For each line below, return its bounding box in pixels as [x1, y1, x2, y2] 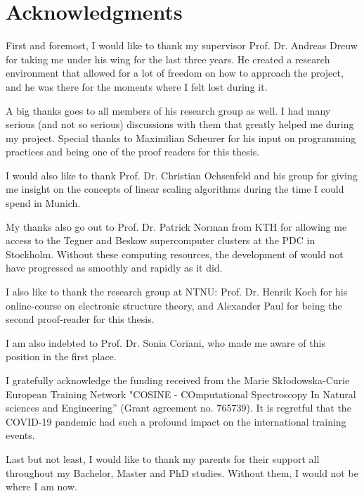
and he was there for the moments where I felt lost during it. [6, 79, 268, 94]
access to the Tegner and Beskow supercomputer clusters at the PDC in [6, 233, 316, 248]
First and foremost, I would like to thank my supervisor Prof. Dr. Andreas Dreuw [6, 38, 358, 53]
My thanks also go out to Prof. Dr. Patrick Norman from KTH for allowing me [6, 219, 347, 234]
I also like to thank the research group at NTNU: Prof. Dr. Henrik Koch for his [6, 284, 348, 299]
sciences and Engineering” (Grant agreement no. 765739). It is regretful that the [6, 400, 351, 415]
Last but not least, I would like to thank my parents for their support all [6, 451, 320, 466]
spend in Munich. [6, 196, 81, 210]
